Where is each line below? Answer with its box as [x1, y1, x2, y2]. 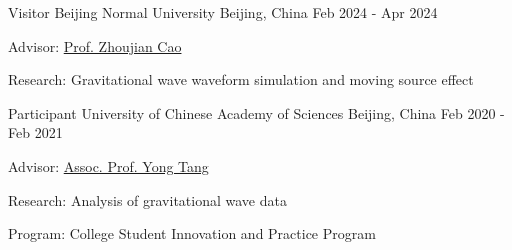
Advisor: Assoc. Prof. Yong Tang [8, 155, 209, 176]
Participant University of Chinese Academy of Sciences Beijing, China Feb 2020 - [8, 102, 505, 123]
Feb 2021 [8, 122, 63, 143]
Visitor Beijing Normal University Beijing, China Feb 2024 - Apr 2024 [8, 2, 438, 22]
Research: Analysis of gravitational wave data [8, 189, 287, 210]
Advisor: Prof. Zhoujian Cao [8, 35, 182, 56]
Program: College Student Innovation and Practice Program [8, 223, 376, 244]
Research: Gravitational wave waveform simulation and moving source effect [8, 69, 474, 90]
